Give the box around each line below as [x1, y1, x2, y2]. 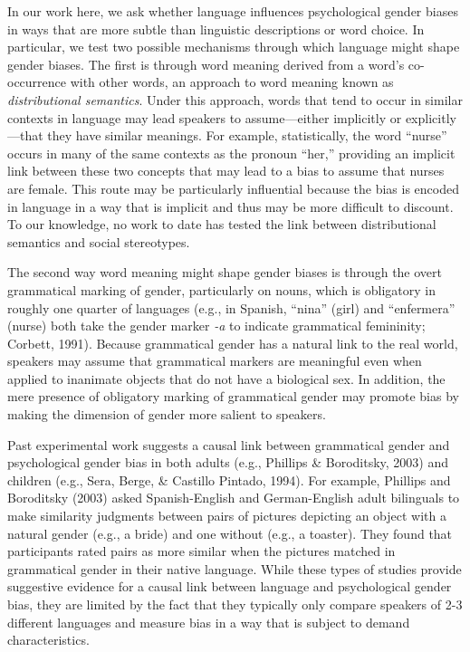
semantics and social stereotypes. [7, 232, 190, 251]
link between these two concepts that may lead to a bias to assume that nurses [7, 161, 445, 180]
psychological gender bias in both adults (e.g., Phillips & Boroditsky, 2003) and [7, 453, 449, 472]
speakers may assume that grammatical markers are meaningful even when [7, 351, 422, 370]
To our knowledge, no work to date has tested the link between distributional [7, 215, 436, 234]
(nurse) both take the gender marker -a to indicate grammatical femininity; [7, 316, 426, 335]
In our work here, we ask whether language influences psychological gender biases [7, 2, 458, 20]
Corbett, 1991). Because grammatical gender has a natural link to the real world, [7, 333, 458, 352]
